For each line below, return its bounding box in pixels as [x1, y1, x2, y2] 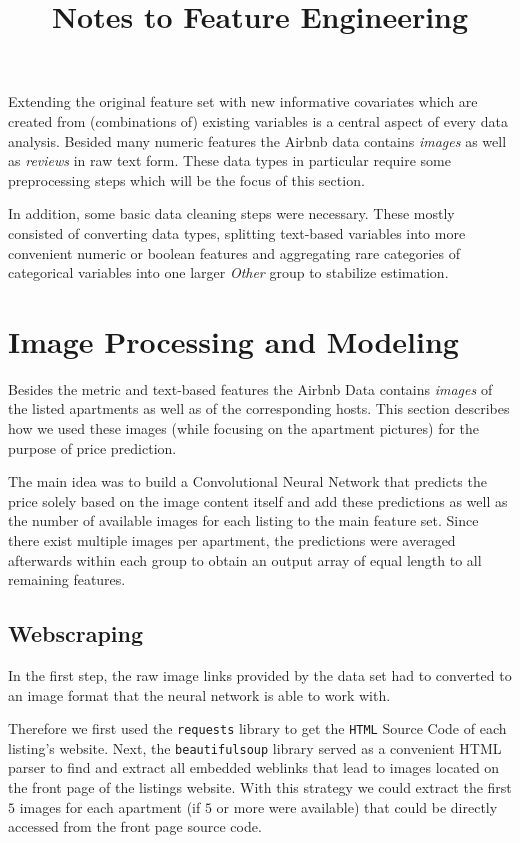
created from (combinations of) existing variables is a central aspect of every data [8, 110, 508, 131]
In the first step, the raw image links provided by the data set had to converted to [8, 664, 512, 685]
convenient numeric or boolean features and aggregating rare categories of [8, 242, 460, 263]
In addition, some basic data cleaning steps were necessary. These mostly [8, 203, 455, 224]
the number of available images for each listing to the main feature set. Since [8, 510, 479, 531]
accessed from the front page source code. [8, 816, 262, 837]
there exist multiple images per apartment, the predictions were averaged [8, 530, 456, 550]
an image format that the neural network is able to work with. [8, 684, 391, 705]
